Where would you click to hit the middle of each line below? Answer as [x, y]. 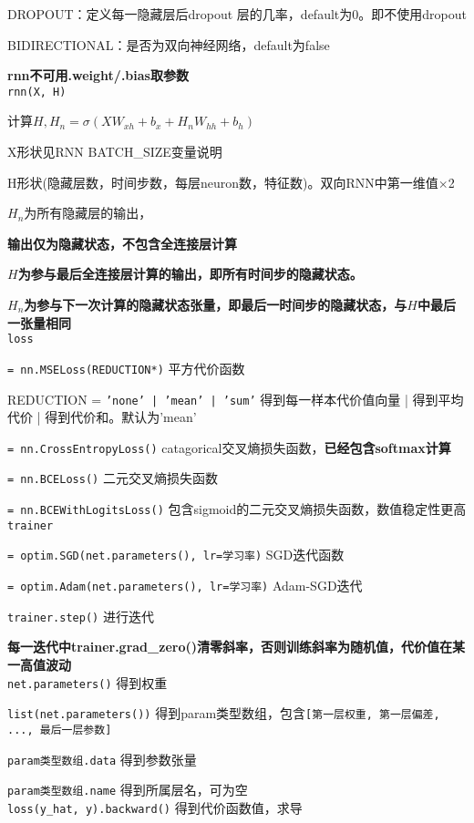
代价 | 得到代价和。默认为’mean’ [102, 417]
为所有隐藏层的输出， [88, 213]
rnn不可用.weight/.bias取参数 [98, 75]
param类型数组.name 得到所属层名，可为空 [128, 790]
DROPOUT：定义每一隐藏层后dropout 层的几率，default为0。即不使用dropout [237, 14]
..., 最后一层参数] [60, 730]
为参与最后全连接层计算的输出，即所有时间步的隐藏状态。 [190, 274]
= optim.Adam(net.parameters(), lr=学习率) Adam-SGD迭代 [185, 586]
